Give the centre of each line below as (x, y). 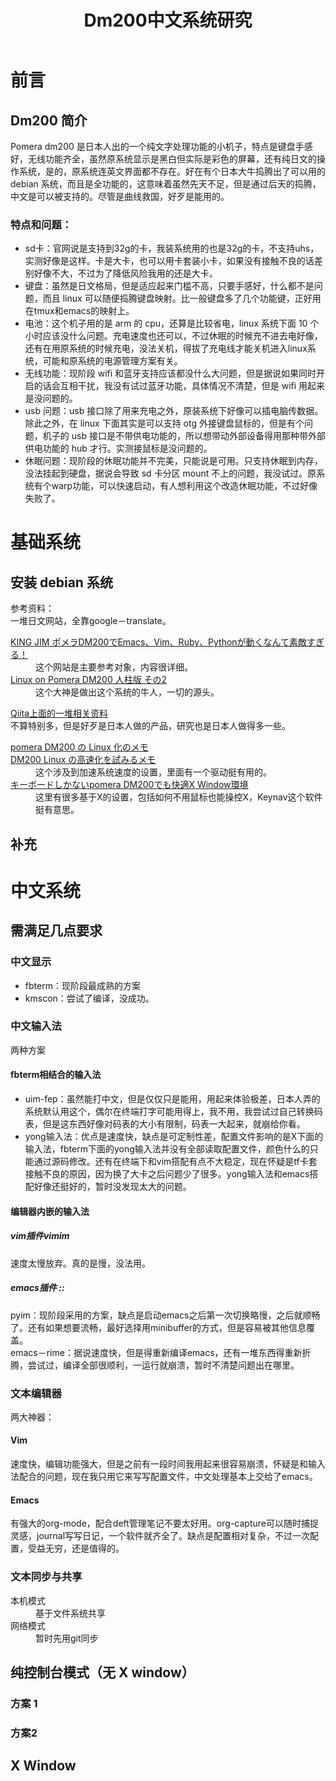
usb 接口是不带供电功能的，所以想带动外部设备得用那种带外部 (198, 436)
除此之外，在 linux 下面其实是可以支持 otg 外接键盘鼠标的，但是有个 (164, 423)
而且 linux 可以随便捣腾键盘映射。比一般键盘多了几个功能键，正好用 (182, 298)
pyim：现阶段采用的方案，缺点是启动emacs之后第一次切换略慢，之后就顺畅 (165, 1315)
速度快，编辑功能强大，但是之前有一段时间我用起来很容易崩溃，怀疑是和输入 (168, 1464)
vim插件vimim (40, 1236)
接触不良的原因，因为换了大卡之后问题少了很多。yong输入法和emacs (167, 1174)
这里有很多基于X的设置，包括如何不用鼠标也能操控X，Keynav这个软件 (179, 797)
